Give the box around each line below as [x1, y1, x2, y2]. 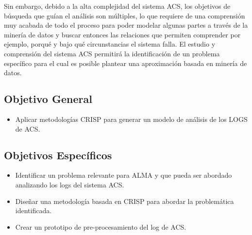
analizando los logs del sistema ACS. [15, 179, 124, 189]
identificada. [15, 205, 52, 216]
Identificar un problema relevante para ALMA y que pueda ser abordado [15, 170, 232, 180]
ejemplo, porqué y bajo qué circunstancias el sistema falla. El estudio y [4, 39, 216, 49]
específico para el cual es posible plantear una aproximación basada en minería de [4, 58, 247, 68]
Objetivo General [4, 91, 92, 106]
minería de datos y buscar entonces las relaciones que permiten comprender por [4, 29, 241, 39]
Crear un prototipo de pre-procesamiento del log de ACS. [15, 221, 186, 232]
